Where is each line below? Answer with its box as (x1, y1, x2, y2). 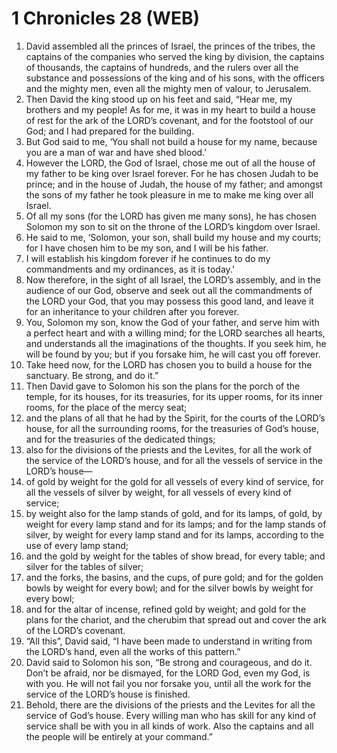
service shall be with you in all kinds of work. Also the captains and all (25, 720, 314, 732)
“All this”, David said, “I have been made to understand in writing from (25, 635, 313, 647)
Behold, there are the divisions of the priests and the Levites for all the (25, 698, 316, 711)
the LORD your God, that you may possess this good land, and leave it (25, 295, 314, 307)
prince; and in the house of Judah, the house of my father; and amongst (25, 178, 323, 190)
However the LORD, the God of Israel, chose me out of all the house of (25, 157, 316, 169)
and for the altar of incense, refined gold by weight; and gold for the (25, 603, 307, 615)
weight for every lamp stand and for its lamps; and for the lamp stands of (25, 518, 327, 530)
